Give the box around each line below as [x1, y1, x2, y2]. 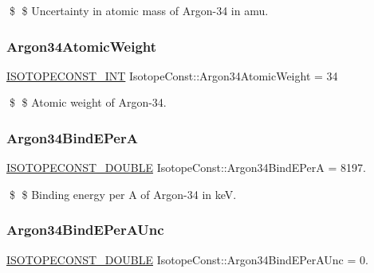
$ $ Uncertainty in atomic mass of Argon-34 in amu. [9, 2, 269, 18]
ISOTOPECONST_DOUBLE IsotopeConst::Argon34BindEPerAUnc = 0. [6, 251, 368, 267]
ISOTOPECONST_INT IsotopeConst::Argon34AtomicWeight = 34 [6, 67, 338, 84]
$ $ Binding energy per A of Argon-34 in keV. [9, 185, 237, 202]
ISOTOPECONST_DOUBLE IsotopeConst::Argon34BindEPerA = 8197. [6, 159, 366, 176]
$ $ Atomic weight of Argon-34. [9, 94, 167, 111]
